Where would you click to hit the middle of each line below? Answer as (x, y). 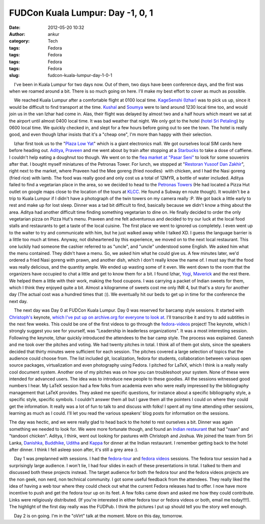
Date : (15, 27)
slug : (14, 75)
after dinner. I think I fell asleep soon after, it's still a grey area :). (74, 449)
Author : (17, 34)
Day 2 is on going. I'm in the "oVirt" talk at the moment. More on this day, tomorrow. (98, 516)
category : (19, 41)
